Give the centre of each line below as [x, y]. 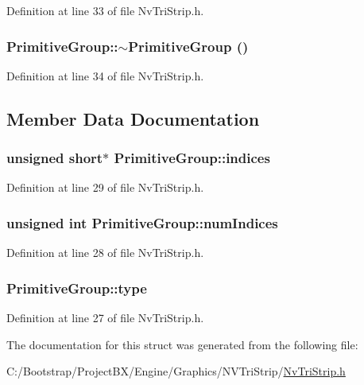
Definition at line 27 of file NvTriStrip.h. [105, 318]
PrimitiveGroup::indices [192, 158]
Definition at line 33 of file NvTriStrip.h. [105, 10]
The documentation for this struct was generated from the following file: [182, 344]
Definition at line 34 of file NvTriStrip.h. [105, 75]
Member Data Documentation [133, 118]
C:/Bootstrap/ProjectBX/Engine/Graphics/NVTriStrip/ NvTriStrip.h [176, 371]
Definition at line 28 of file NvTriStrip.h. [105, 253]
